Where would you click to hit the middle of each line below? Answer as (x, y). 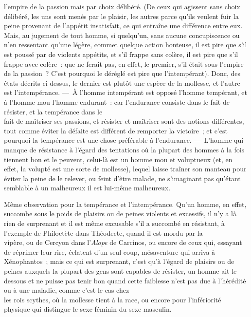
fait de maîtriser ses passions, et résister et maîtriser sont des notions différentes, (124, 121)
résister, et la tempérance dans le (53, 111)
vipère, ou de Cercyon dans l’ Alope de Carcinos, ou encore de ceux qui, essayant (123, 242)
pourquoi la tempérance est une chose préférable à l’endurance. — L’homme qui (124, 140)
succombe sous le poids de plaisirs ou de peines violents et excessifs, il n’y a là (120, 214)
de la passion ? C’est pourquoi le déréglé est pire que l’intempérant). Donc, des (122, 73)
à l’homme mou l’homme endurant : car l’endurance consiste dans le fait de (117, 102)
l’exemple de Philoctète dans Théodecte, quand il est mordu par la (103, 233)
